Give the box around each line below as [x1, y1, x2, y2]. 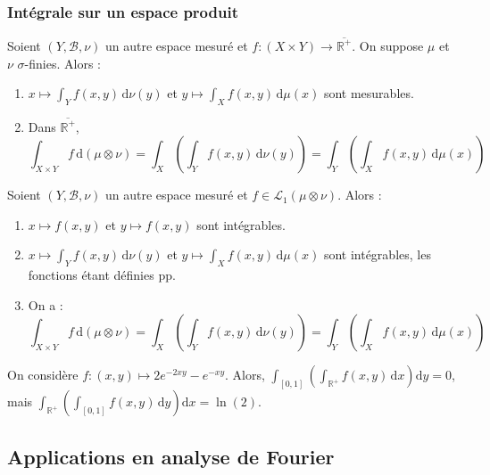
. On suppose [352, 36, 424, 54]
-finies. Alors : [24, 53, 101, 72]
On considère [7, 365, 79, 384]
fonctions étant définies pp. [28, 266, 176, 284]
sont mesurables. [323, 84, 414, 102]
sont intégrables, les [323, 245, 431, 264]
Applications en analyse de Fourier [7, 442, 335, 470]
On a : [28, 295, 63, 314]
